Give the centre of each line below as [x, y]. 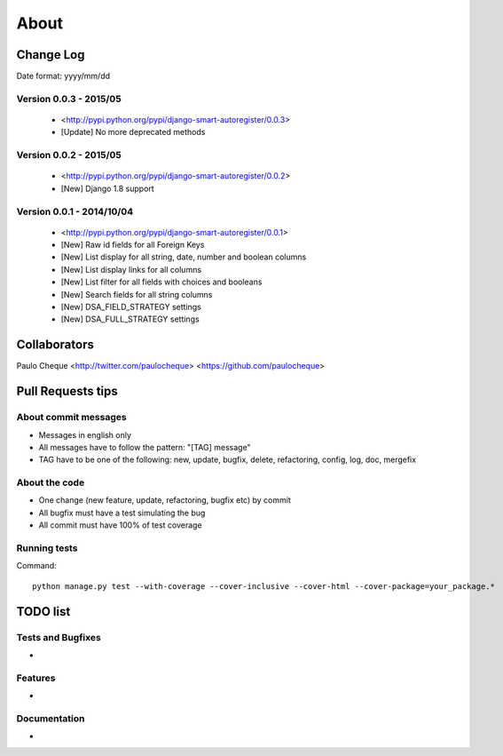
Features [36, 678]
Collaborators [55, 345]
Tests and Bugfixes [59, 637]
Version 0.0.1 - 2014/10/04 [75, 211]
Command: [36, 566]
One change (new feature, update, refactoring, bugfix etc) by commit [165, 500]
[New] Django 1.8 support [107, 188]
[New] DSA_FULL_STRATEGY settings [130, 319]
